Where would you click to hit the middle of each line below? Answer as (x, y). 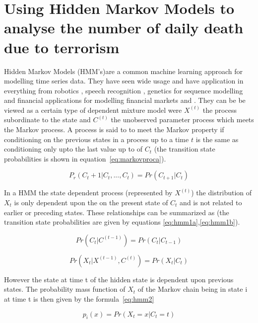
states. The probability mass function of (65, 289)
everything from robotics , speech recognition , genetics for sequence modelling (124, 90)
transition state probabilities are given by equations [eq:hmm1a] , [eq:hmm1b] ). (122, 222)
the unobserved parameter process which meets (182, 120)
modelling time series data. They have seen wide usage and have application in (124, 81)
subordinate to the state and (47, 120)
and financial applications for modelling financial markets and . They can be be (125, 100)
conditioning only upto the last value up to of (73, 149)
